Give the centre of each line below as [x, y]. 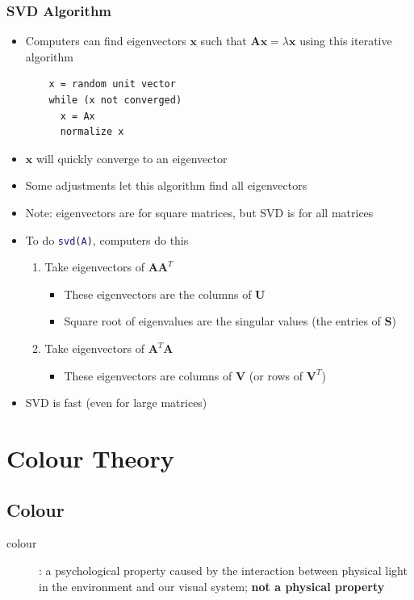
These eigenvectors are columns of [148, 375]
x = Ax [77, 116]
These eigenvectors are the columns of [158, 294]
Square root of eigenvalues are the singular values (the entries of [222, 321]
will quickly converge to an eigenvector [132, 158]
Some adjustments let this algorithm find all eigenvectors [166, 185]
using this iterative [346, 41]
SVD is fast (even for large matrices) [116, 403]
